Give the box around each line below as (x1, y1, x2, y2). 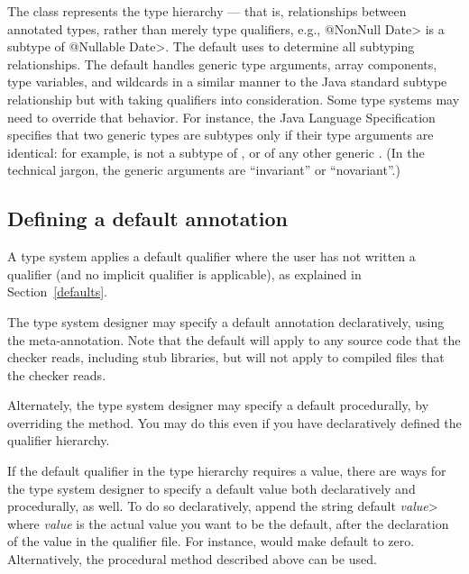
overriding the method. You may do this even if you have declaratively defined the (7, 413, 462, 432)
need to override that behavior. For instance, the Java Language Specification (7, 107, 436, 126)
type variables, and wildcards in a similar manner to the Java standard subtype (7, 72, 447, 91)
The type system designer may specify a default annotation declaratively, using (7, 312, 445, 331)
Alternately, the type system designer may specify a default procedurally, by (7, 396, 429, 415)
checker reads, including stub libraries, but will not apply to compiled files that (7, 348, 445, 367)
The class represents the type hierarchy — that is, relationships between (7, 2, 407, 20)
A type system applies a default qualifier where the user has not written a (7, 247, 416, 266)
